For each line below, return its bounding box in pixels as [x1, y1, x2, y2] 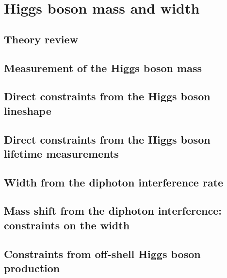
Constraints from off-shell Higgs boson [4, 246, 201, 261]
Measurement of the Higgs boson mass [4, 60, 202, 75]
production [4, 260, 60, 276]
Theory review [4, 31, 79, 46]
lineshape [4, 103, 51, 118]
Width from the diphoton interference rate [4, 174, 224, 189]
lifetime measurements [4, 146, 119, 161]
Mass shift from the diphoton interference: [4, 203, 222, 218]
